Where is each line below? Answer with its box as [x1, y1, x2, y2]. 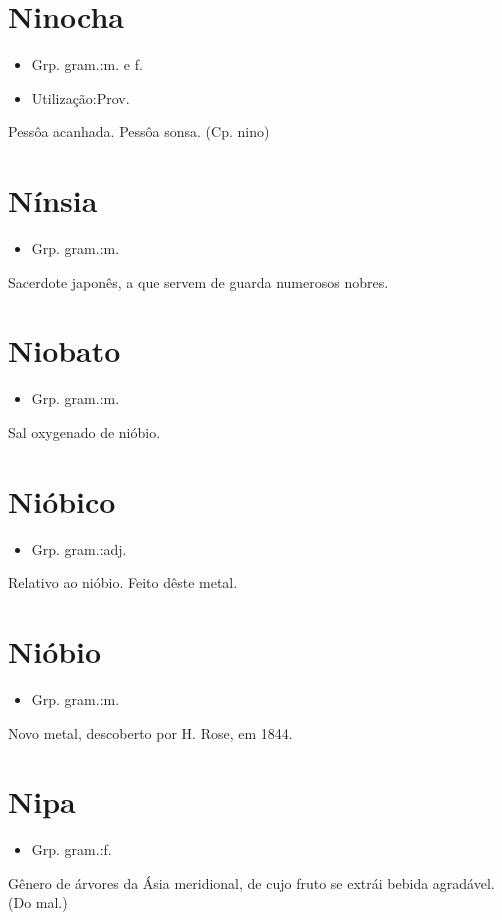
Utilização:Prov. [31, 87, 130, 108]
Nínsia [8, 180, 98, 221]
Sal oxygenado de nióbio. [8, 421, 161, 442]
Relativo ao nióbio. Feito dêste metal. [8, 572, 238, 593]
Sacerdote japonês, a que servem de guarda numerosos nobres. [8, 271, 389, 292]
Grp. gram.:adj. [31, 538, 127, 559]
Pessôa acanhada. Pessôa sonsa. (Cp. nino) [8, 121, 270, 142]
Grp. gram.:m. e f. [31, 54, 143, 75]
